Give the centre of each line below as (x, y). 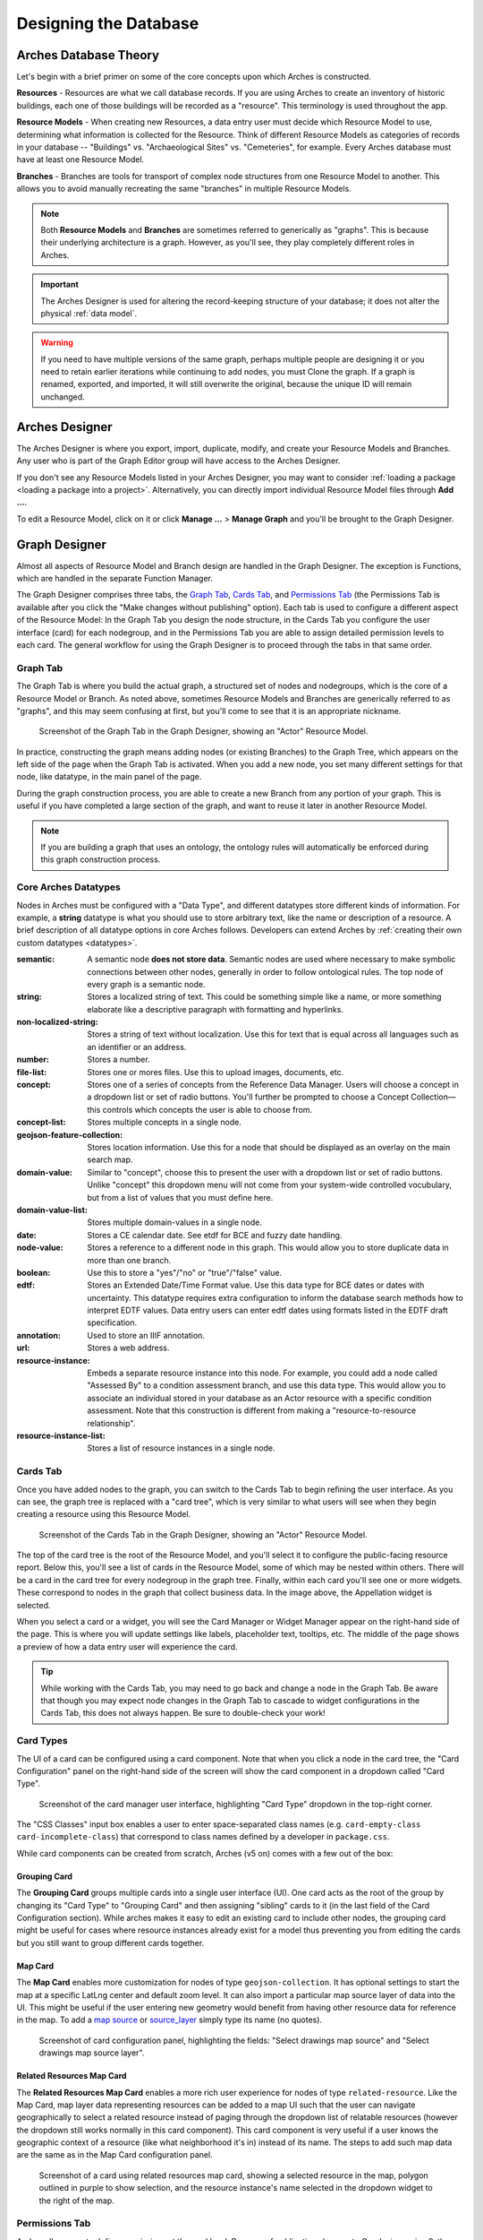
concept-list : (41, 1122)
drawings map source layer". (92, 2053)
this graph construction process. (101, 859)
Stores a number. (119, 1060)
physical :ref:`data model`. (89, 313)
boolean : (34, 1272)
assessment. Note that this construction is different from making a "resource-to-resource (251, 1410)
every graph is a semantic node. (146, 984)
